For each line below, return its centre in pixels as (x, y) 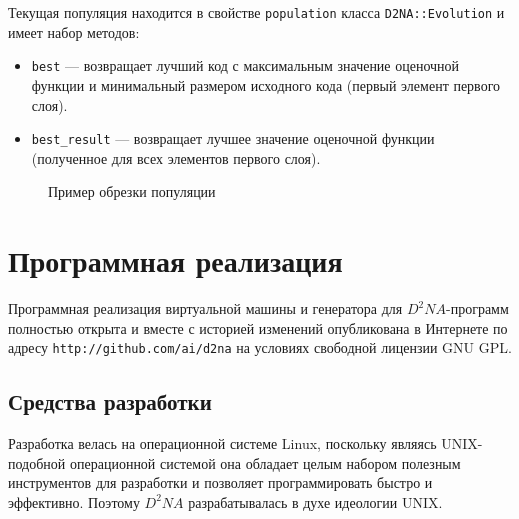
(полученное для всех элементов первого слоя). (176, 157)
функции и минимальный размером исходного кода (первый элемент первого (266, 84)
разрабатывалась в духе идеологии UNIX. (315, 501)
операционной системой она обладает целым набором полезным (265, 462)
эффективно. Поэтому (74, 501)
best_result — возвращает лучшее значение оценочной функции (233, 138)
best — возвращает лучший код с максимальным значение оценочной (245, 65)
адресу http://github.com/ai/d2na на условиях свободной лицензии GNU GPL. (260, 347)
